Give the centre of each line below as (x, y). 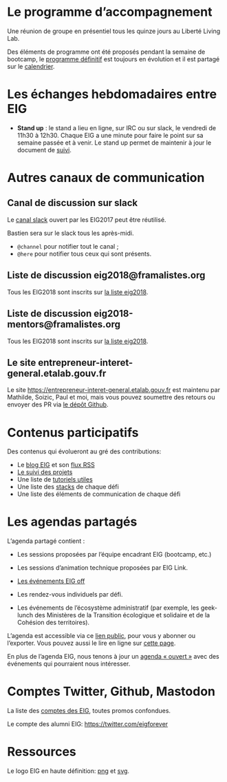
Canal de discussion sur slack (73, 203)
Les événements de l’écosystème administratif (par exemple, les (108, 608)
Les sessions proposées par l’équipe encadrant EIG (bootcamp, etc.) (114, 555)
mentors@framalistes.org (64, 325)
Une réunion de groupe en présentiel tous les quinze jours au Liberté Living (114, 31)
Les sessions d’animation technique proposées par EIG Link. (102, 568)
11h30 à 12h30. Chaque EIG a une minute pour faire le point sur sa (110, 135)
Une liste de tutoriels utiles (55, 480)
